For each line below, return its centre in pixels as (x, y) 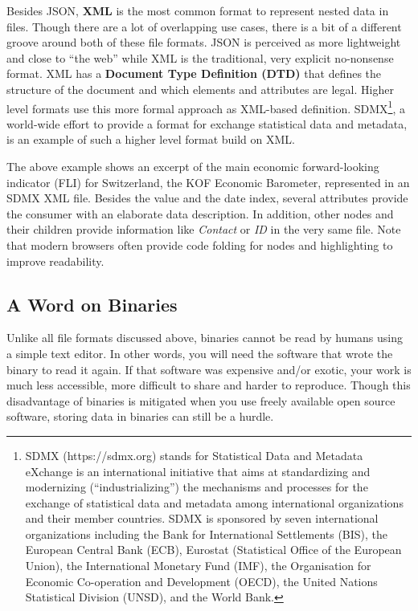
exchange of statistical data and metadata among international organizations (214, 502)
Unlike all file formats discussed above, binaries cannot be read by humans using (205, 338)
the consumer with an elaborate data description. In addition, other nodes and (200, 213)
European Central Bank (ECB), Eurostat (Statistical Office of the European (213, 550)
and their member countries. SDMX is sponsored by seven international (202, 518)
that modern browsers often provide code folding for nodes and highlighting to (200, 244)
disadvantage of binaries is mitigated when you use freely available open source (201, 400)
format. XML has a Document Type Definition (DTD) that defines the (194, 73)
